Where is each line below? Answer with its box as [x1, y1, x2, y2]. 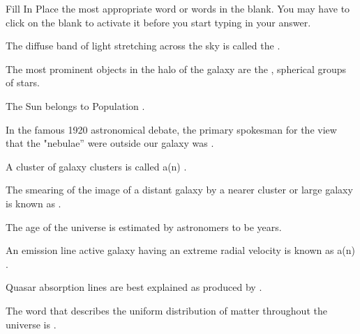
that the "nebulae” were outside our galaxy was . [6, 136, 214, 150]
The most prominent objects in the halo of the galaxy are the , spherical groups [6, 61, 347, 76]
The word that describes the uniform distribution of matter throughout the [6, 303, 327, 317]
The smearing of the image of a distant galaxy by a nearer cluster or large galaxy [6, 182, 353, 197]
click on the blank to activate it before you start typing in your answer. [6, 15, 311, 29]
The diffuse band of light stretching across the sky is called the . [6, 38, 280, 53]
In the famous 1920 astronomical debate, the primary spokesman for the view [6, 122, 337, 136]
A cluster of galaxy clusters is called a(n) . [6, 159, 187, 173]
